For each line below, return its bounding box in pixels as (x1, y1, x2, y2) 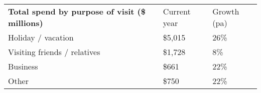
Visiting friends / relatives (8, 46, 100, 57)
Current (163, 5, 191, 17)
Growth (212, 5, 239, 17)
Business (8, 60, 38, 72)
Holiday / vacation (8, 31, 74, 43)
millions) (8, 17, 43, 28)
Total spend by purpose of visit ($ (8, 5, 146, 17)
